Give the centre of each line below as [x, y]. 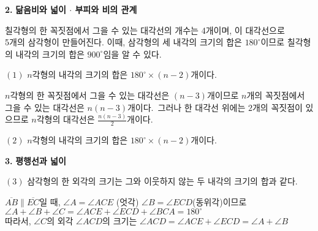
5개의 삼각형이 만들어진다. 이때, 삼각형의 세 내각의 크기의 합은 [123, 42]
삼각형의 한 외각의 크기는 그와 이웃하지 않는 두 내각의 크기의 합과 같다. [162, 181]
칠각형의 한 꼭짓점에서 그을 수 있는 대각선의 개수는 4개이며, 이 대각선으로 [145, 30]
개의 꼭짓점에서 [276, 95]
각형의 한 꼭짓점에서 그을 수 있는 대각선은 [90, 95]
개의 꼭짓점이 [277, 107]
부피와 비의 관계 [106, 9]
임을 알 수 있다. [132, 54]
